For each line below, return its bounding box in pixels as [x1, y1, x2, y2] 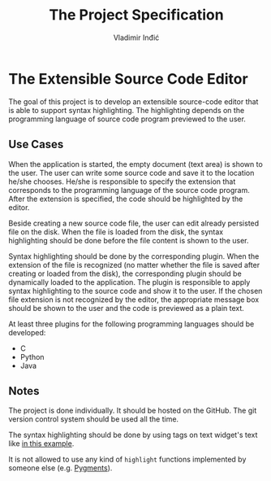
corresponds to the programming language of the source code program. [8, 185, 250, 195]
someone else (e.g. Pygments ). [8, 463, 113, 473]
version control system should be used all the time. [8, 414, 179, 424]
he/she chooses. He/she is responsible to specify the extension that [8, 177, 236, 186]
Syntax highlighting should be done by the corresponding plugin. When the [8, 251, 260, 261]
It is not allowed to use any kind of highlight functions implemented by [8, 454, 247, 465]
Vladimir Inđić [113, 33, 160, 42]
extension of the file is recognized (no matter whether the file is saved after [8, 260, 260, 269]
